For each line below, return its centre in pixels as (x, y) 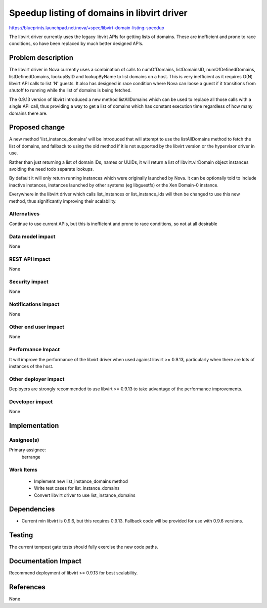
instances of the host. (31, 366)
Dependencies (32, 509)
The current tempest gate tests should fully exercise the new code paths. (84, 547)
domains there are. (28, 113)
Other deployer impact (37, 379)
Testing (21, 535)
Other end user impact (37, 327)
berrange (31, 457)
